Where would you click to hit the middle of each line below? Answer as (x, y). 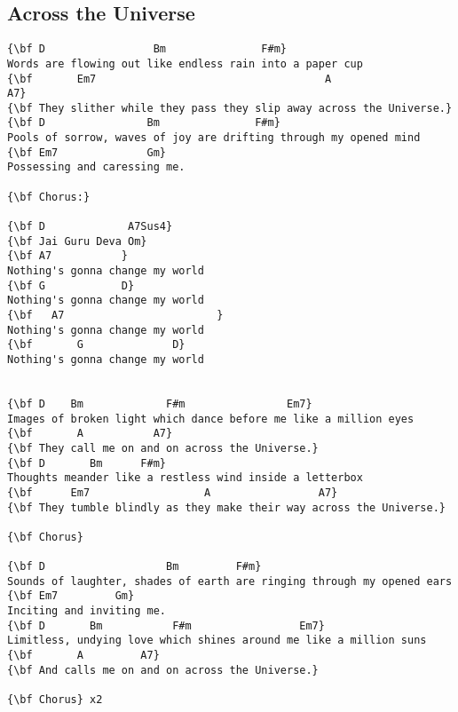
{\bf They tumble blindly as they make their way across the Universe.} (226, 507)
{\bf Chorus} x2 (55, 700)
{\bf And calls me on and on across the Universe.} (163, 670)
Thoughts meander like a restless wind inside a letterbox (185, 478)
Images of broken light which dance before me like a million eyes (211, 419)
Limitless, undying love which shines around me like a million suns (217, 641)
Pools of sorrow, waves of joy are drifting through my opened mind (214, 138)
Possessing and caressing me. (96, 167)
